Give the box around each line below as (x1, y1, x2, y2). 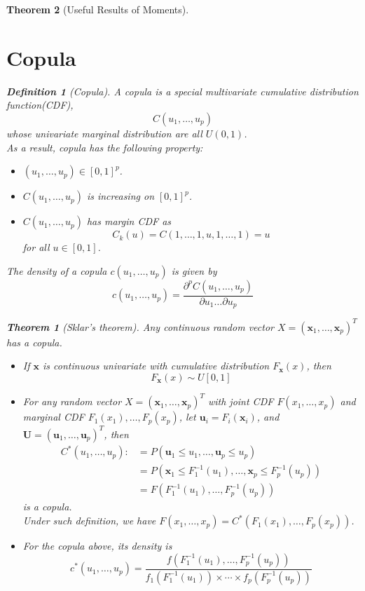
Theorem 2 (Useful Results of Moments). (6, 2, 189, 16)
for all (22, 240, 50, 254)
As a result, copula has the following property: (6, 140, 203, 154)
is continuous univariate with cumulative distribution (43, 358, 270, 373)
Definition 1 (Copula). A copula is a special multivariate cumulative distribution (6, 83, 359, 98)
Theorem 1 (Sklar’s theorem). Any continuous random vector (6, 319, 274, 334)
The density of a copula (6, 263, 107, 278)
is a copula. (22, 499, 72, 514)
